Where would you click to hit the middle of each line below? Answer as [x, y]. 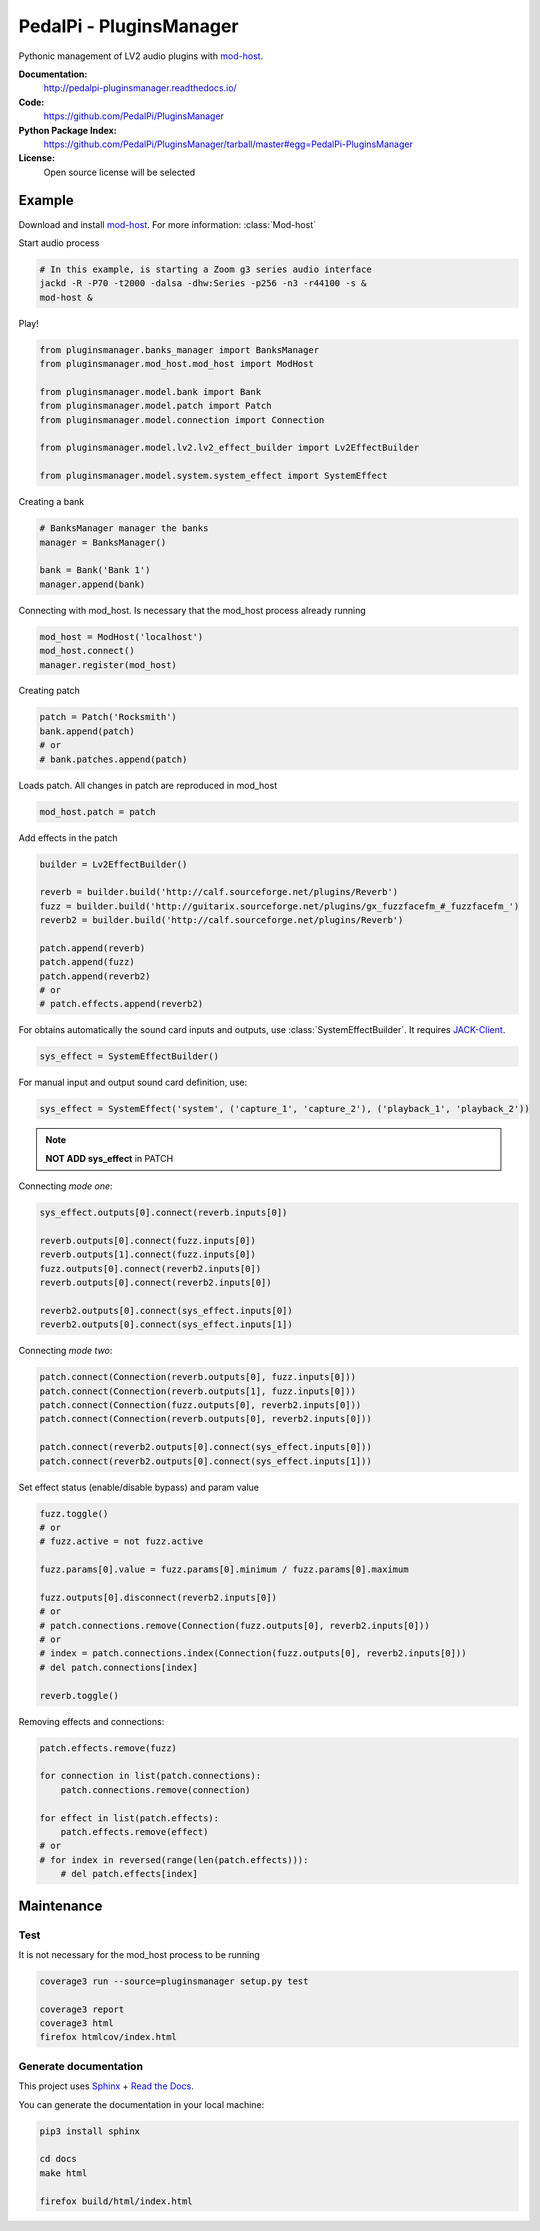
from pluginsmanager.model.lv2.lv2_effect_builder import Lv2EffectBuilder [229, 448]
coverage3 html [76, 2023]
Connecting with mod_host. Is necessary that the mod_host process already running [192, 610]
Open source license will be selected [119, 172]
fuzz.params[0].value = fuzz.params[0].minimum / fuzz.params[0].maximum [224, 1569]
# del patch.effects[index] [129, 1874]
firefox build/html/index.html [116, 2201]
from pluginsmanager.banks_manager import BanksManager [179, 349]
